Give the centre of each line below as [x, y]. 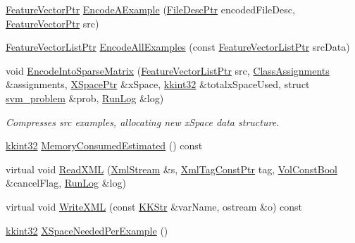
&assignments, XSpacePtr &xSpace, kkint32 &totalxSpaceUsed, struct [158, 84]
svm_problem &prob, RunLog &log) [85, 98]
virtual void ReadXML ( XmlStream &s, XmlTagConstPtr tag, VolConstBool [172, 169]
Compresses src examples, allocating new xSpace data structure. [143, 122]
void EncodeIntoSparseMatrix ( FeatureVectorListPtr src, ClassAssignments [168, 70]
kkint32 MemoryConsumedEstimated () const [104, 145]
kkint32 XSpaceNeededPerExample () [87, 230]
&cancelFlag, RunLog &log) [66, 183]
